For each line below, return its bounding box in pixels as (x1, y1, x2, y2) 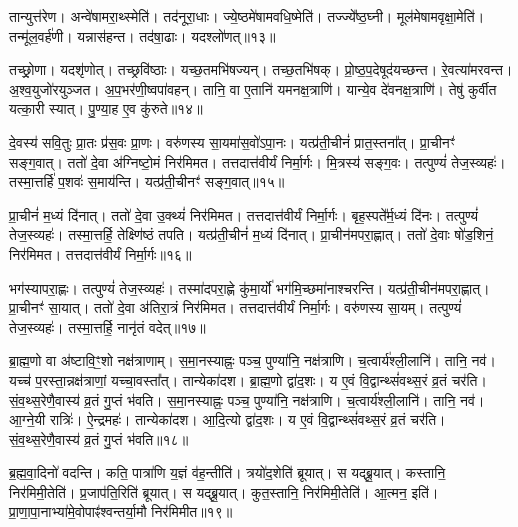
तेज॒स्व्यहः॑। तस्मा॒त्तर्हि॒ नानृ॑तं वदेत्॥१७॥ (9, 316, 206, 337)
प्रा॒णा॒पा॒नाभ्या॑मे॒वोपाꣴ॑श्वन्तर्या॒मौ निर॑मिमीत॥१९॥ (9, 501, 233, 522)
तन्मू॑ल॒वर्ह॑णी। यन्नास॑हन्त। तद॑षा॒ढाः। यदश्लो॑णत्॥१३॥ (9, 25, 276, 46)
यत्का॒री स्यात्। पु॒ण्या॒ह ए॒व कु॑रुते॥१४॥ (9, 98, 203, 119)
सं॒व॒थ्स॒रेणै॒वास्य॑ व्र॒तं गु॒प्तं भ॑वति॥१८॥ (9, 428, 189, 449)
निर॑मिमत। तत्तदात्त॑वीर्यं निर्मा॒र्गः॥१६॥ (9, 243, 192, 264)
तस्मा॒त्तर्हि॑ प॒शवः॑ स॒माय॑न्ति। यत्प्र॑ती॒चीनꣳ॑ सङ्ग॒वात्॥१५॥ (9, 171, 285, 192)
